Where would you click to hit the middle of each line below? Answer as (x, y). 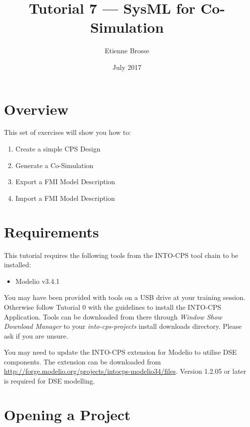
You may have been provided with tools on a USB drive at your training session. (125, 297)
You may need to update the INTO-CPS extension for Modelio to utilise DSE (120, 352)
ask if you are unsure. (36, 335)
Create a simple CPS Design (58, 149)
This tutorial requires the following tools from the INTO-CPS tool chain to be (121, 255)
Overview (36, 109)
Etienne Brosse (127, 51)
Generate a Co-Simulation (54, 165)
